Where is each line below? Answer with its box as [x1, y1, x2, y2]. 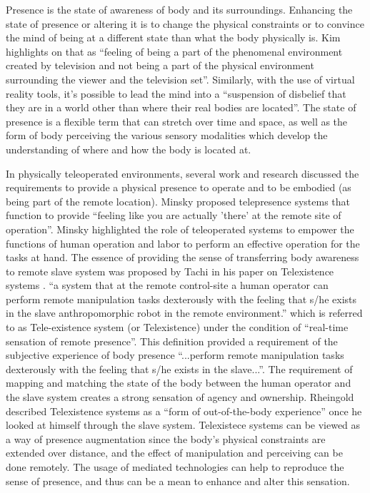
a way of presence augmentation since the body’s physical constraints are [6, 431, 326, 446]
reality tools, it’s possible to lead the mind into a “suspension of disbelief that [6, 86, 346, 101]
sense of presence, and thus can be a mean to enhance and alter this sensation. [6, 473, 350, 488]
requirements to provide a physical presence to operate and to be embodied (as [6, 180, 351, 195]
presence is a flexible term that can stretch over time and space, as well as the [6, 113, 348, 128]
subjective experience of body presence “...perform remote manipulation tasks [6, 347, 344, 362]
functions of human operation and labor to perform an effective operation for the [6, 235, 360, 250]
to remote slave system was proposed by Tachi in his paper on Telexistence [6, 263, 334, 278]
